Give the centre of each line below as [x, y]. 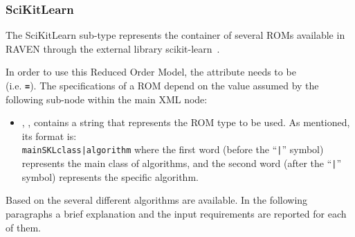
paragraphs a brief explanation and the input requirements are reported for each [176, 213]
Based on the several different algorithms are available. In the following [157, 200]
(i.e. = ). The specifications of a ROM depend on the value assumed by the [162, 85]
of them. [23, 227]
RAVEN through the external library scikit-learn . [113, 48]
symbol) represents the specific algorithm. [110, 176]
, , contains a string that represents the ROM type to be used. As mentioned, [186, 122]
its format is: [49, 135]
